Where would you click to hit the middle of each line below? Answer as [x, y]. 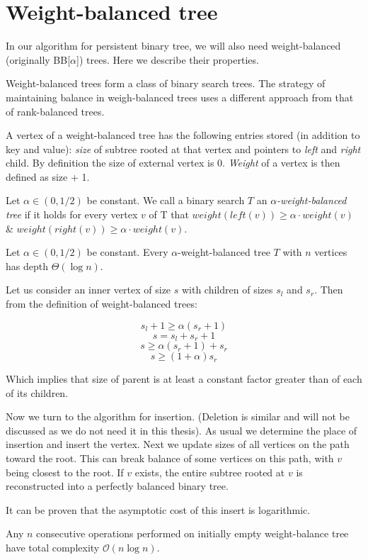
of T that [169, 214]
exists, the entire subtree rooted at [210, 472]
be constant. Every [127, 252]
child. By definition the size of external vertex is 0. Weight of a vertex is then [173, 163]
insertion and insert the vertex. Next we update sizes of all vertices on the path [178, 444]
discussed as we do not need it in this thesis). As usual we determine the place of [182, 430]
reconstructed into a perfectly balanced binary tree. [117, 486]
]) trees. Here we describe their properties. [168, 59]
